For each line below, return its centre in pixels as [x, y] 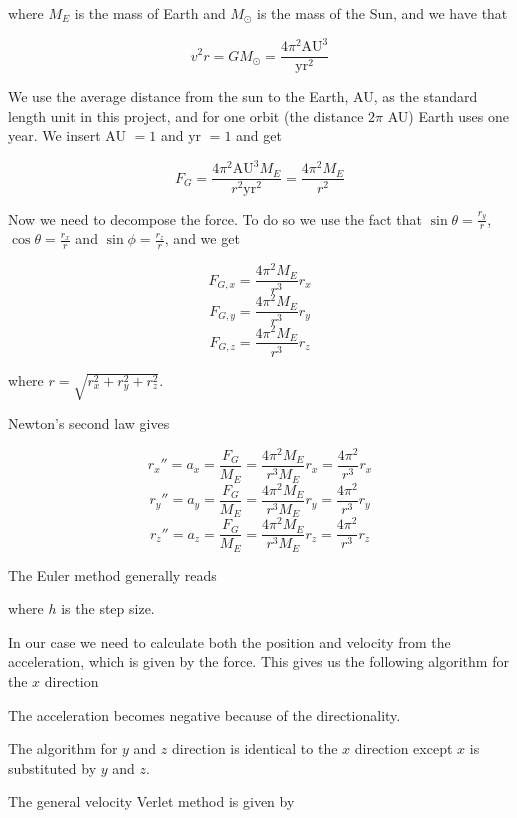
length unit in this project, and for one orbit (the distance [186, 115]
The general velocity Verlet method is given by [151, 801]
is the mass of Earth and [150, 13]
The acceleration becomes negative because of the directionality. [204, 714]
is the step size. [108, 608]
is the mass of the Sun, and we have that [382, 13]
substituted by [52, 767]
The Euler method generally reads [112, 574]
